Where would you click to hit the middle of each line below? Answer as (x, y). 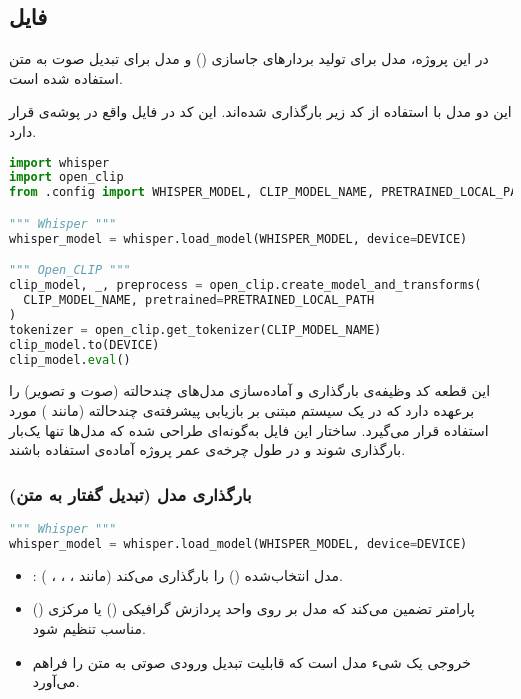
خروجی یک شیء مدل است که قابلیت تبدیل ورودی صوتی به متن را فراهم (251, 661)
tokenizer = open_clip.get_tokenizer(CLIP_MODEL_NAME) (195, 329)
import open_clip (66, 177)
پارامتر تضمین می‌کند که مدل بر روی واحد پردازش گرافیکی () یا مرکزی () (253, 608)
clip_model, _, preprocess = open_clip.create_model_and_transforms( (245, 285)
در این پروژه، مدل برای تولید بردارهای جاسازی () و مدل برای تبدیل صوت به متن (249, 58)
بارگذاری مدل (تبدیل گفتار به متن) (130, 493)
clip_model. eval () (70, 359)
